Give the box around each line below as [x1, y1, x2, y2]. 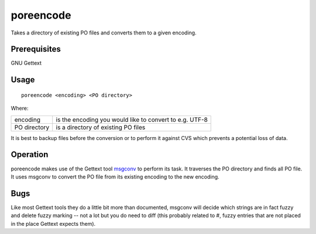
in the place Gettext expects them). [11, 220, 96, 227]
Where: [11, 105, 29, 112]
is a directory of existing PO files [56, 123, 146, 131]
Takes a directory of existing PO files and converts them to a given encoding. [11, 29, 197, 36]
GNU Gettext [11, 60, 42, 67]
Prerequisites [11, 44, 61, 54]
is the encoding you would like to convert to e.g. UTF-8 [56, 116, 208, 124]
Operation [11, 149, 49, 160]
